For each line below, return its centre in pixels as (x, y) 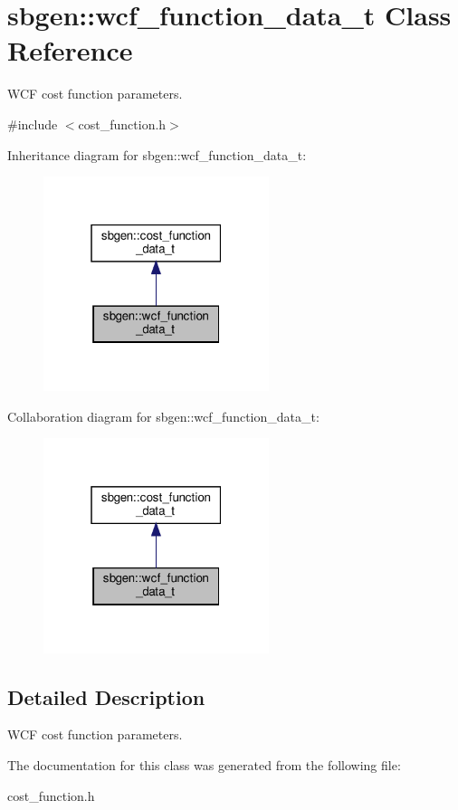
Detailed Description (106, 696)
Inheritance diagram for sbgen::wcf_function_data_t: (157, 154)
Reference (70, 50)
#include (33, 124)
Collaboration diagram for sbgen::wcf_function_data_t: (163, 416)
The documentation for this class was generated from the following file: (204, 765)
